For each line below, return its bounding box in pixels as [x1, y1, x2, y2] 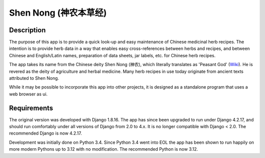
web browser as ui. [9, 91, 48, 97]
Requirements [9, 104, 53, 112]
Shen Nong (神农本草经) [9, 7, 107, 18]
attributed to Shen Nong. [9, 75, 59, 81]
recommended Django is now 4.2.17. [9, 130, 82, 136]
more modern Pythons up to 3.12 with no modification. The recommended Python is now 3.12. [9, 146, 198, 152]
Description [9, 26, 46, 34]
